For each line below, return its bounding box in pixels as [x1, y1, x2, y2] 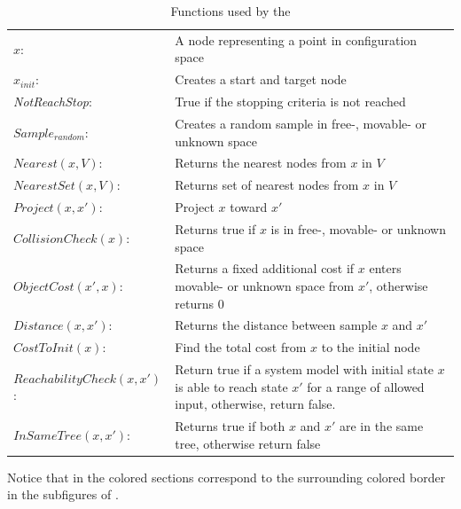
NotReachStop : [13, 92, 92, 111]
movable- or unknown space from [175, 276, 355, 294]
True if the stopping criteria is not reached [175, 92, 406, 111]
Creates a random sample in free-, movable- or [175, 114, 427, 132]
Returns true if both [175, 417, 285, 435]
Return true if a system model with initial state [175, 360, 434, 379]
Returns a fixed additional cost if [175, 259, 355, 278]
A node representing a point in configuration [175, 30, 418, 49]
